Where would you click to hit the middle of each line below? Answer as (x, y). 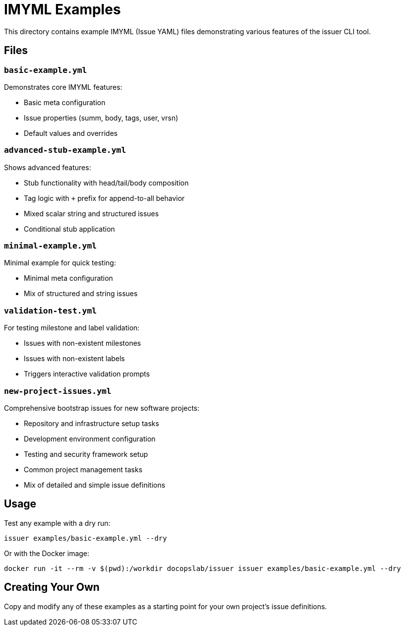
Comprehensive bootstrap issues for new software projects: (102, 408)
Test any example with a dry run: (57, 523)
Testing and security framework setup (86, 454)
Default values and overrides (71, 133)
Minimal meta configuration (68, 278)
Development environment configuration (90, 439)
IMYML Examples (62, 9)
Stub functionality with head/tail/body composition (106, 183)
